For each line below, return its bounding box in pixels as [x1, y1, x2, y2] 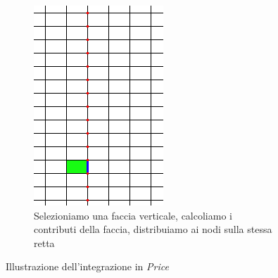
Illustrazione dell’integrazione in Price [6, 259, 169, 274]
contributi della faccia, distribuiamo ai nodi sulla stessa [34, 222, 272, 236]
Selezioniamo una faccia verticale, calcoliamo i [34, 208, 232, 222]
